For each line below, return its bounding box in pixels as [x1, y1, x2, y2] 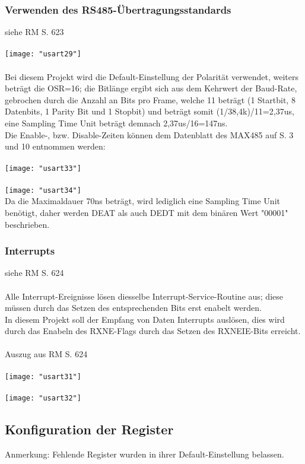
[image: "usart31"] [5, 372, 81, 381]
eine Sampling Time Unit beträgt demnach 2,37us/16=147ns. [5, 117, 228, 129]
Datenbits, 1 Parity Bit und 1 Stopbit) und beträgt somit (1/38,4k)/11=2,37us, [5, 105, 294, 117]
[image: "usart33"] [5, 164, 81, 173]
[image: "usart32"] [5, 393, 81, 402]
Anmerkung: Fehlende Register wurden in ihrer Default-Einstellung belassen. [5, 447, 284, 460]
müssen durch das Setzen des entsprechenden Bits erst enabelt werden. [5, 301, 262, 314]
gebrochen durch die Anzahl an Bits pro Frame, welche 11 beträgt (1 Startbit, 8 [5, 93, 296, 106]
